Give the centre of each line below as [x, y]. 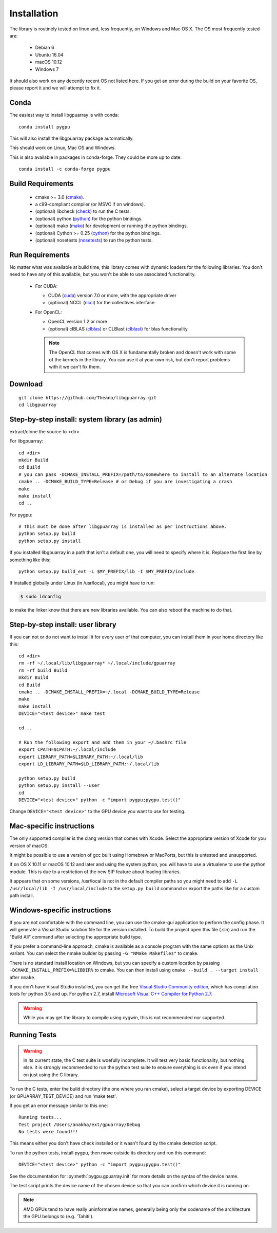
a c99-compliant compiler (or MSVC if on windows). [90, 204]
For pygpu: [21, 514]
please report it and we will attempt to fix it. [55, 88]
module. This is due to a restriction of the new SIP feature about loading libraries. [95, 872]
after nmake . [23, 977]
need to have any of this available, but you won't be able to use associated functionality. [103, 274]
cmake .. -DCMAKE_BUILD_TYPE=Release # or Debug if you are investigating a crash [125, 482]
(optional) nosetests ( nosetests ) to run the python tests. [94, 240]
